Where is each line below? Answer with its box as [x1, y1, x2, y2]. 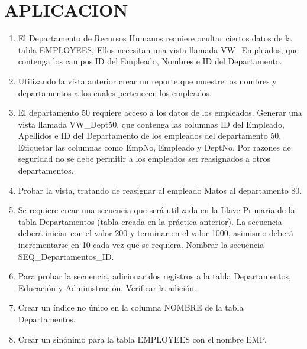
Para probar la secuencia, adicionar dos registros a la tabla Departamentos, [18, 270, 291, 282]
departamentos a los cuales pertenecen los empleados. [18, 86, 212, 99]
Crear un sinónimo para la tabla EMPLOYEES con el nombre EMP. [18, 332, 267, 345]
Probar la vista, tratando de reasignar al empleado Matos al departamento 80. [18, 184, 302, 196]
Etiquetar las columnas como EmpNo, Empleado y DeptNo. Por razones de [18, 141, 291, 153]
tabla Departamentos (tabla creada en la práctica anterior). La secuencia [18, 215, 282, 227]
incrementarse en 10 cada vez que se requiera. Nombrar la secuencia [18, 239, 264, 251]
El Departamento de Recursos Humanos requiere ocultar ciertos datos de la [18, 32, 292, 44]
